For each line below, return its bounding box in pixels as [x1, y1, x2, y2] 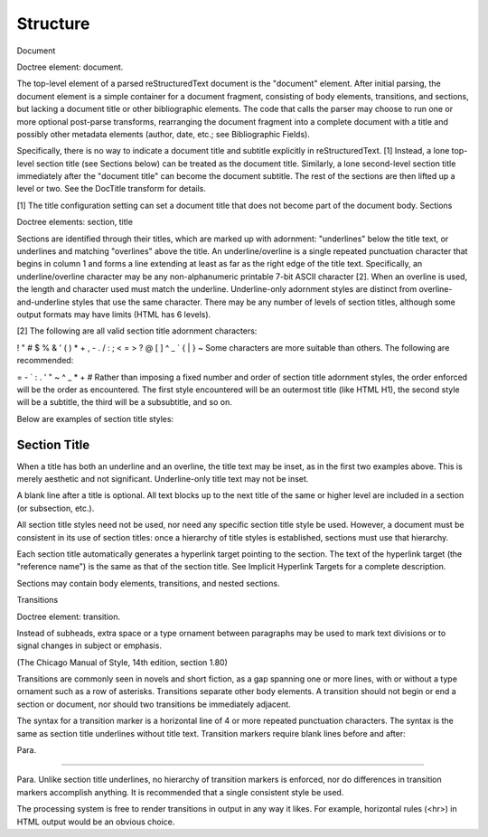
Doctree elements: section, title [16, 217, 133, 228]
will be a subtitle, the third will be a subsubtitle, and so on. [16, 397, 232, 408]
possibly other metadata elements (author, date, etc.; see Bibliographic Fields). [16, 128, 311, 139]
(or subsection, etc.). [16, 503, 95, 513]
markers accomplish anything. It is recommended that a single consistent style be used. [16, 786, 344, 797]
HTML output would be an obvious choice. [16, 816, 175, 827]
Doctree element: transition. [16, 611, 121, 622]
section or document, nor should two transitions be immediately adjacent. [16, 699, 291, 710]
